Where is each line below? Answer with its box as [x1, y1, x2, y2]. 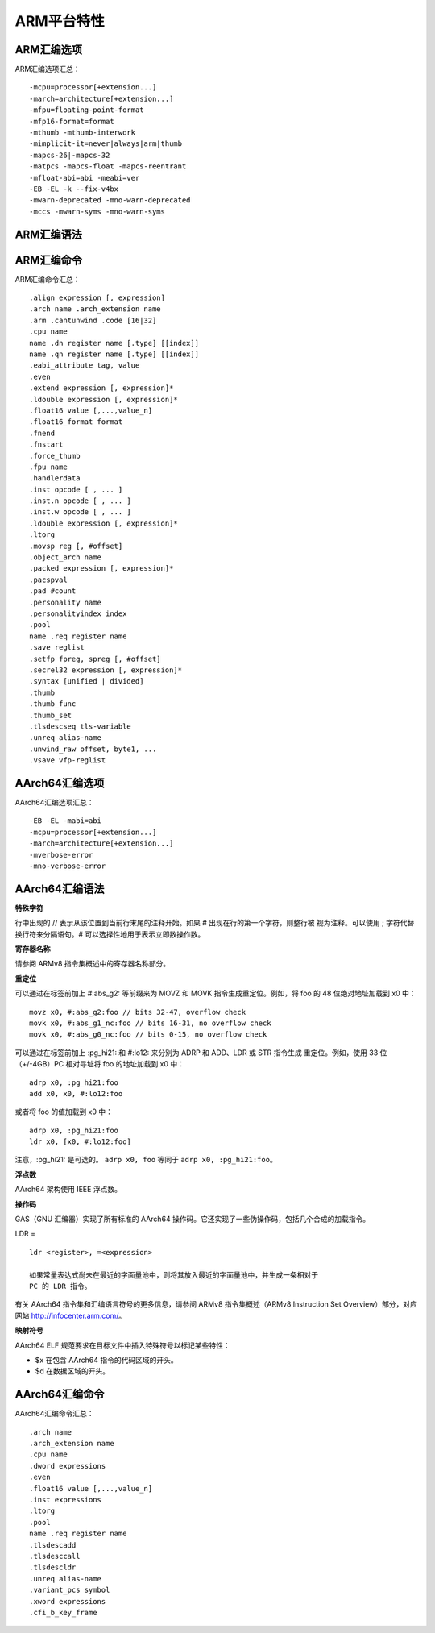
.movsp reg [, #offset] [29, 541, 123, 551]
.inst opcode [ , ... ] [29, 484, 123, 494]
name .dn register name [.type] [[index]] [29, 339, 200, 347]
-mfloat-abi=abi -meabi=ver [29, 173, 140, 182]
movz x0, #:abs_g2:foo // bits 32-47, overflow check [29, 1008, 246, 1016]
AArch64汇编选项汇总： [14, 797, 94, 807]
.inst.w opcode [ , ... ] [29, 508, 132, 517]
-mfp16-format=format [29, 117, 114, 126]
